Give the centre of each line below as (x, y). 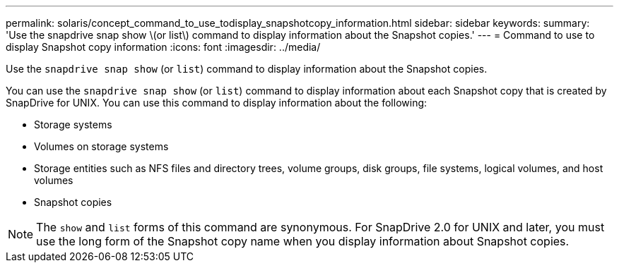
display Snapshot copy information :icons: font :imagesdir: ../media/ (163, 47)
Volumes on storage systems (101, 146)
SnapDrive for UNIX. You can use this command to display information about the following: (217, 103)
